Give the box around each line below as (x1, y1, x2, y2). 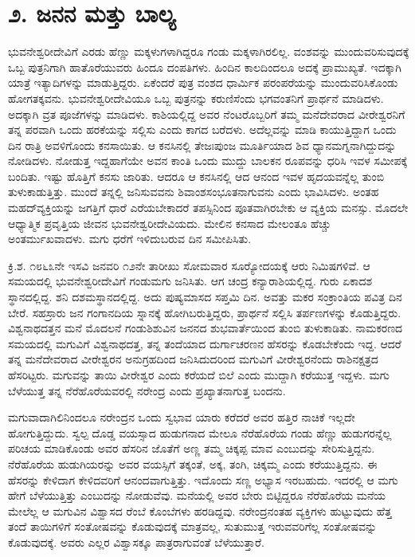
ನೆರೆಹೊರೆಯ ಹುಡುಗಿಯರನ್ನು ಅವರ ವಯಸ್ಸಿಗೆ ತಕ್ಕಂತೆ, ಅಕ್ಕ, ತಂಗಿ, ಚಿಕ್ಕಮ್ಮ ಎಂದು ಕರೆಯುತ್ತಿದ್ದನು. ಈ (8, 455, 378, 472)
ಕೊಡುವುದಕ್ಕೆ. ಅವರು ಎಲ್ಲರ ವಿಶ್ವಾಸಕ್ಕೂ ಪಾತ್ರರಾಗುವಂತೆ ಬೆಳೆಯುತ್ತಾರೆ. (8, 533, 264, 550)
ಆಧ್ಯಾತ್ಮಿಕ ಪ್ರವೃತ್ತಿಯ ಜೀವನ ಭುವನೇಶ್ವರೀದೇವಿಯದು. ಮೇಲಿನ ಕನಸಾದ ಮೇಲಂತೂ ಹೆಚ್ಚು (8, 214, 331, 231)
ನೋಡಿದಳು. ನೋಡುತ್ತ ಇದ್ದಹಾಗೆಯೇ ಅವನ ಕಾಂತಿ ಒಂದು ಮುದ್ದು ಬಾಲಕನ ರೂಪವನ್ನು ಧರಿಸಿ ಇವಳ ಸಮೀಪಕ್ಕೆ (8, 152, 408, 169)
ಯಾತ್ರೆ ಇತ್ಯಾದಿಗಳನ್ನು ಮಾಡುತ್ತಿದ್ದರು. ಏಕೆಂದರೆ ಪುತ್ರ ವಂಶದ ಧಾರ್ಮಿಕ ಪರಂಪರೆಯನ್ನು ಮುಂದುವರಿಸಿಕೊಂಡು (8, 74, 398, 91)
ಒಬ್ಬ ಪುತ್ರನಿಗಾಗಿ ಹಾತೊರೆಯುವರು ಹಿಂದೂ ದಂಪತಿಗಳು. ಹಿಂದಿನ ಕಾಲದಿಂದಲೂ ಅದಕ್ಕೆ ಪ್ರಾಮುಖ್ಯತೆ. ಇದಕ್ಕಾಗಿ (8, 58, 401, 75)
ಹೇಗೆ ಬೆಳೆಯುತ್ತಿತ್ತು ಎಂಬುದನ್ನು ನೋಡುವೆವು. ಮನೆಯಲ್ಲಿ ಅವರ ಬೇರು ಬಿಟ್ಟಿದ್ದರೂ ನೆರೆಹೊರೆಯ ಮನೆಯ (8, 487, 386, 504)
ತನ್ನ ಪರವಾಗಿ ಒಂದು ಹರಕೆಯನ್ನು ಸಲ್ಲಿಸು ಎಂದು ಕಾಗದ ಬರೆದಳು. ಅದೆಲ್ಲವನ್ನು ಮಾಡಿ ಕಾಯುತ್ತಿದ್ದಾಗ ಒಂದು (8, 121, 397, 138)
